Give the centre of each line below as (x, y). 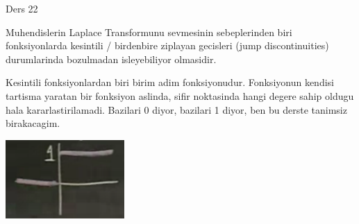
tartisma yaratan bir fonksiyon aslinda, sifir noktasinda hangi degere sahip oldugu (180, 95)
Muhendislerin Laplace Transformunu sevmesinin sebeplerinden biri (149, 32)
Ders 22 (22, 8)
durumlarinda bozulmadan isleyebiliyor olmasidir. (111, 59)
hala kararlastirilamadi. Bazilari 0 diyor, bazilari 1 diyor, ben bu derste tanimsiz (176, 109)
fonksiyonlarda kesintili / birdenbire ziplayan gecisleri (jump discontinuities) (167, 45)
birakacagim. (33, 123)
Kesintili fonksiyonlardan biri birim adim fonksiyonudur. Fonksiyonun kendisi (170, 82)
